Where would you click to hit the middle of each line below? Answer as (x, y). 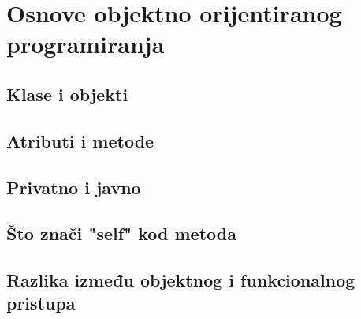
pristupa (41, 303)
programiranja (86, 44)
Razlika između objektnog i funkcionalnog (181, 280)
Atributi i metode (80, 140)
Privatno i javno (74, 187)
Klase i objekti (67, 94)
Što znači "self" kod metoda (121, 233)
